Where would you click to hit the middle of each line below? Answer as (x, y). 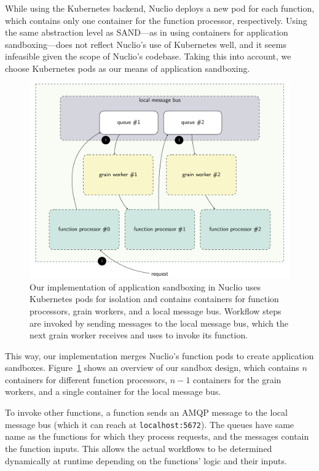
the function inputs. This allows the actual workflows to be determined (139, 448)
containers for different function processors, (86, 379)
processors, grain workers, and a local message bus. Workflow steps (156, 310)
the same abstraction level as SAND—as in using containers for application (147, 32)
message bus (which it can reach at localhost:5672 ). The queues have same (150, 424)
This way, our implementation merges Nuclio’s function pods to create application (159, 355)
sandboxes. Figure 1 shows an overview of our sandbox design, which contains (152, 368)
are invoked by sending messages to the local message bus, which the (159, 323)
